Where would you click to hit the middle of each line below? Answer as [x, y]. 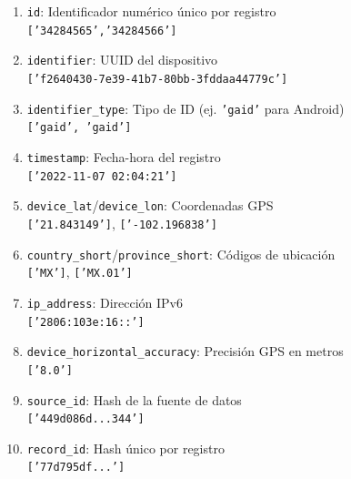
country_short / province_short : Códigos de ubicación [181, 254]
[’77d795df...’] [76, 468]
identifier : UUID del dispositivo [122, 60]
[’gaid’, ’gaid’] [79, 128]
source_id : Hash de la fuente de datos [134, 399]
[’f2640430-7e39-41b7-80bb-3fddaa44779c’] [157, 79]
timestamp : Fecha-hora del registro [124, 156]
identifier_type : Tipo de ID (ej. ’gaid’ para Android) [186, 108]
